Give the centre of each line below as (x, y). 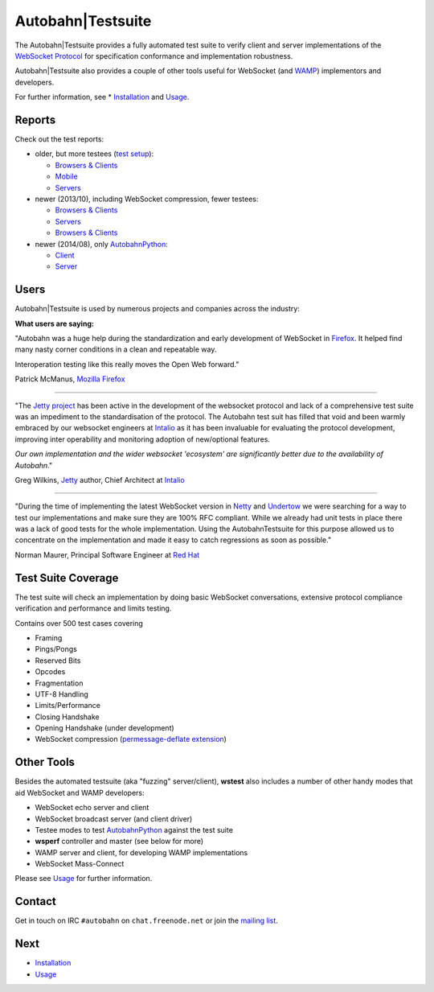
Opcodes (50, 672)
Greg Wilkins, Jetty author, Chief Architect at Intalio (100, 480)
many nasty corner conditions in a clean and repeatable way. (116, 349)
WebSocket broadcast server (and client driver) (114, 819)
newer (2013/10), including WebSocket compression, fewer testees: (147, 199)
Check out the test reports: (59, 139)
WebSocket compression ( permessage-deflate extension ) (131, 739)
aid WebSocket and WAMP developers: (80, 792)
